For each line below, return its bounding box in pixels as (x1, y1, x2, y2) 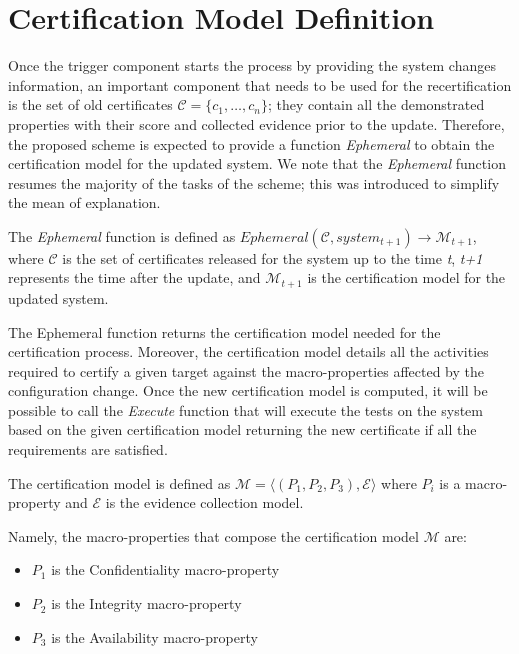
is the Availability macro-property (51, 626, 258, 647)
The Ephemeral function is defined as (8, 225, 236, 246)
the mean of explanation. (8, 192, 161, 213)
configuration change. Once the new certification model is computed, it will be (8, 380, 488, 401)
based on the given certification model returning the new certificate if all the (8, 419, 477, 440)
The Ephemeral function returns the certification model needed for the (8, 321, 441, 342)
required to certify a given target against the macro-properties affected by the (8, 360, 485, 381)
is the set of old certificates (8, 94, 173, 115)
